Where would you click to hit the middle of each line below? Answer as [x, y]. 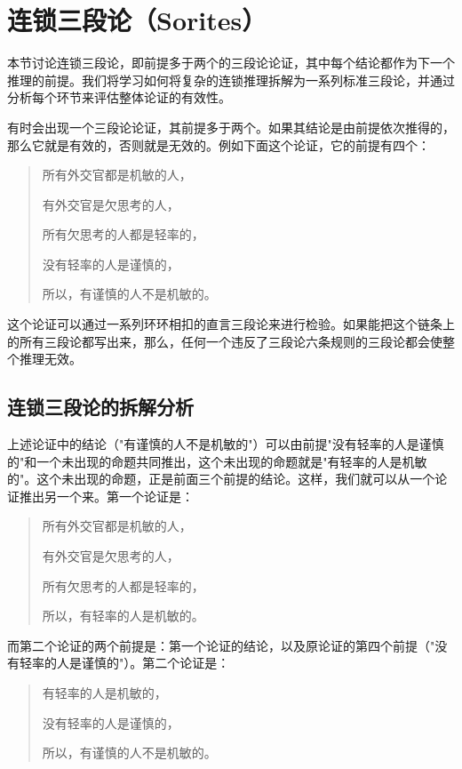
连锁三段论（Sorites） [137, 20]
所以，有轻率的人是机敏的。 [123, 616]
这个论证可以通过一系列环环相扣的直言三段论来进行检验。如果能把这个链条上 [231, 324]
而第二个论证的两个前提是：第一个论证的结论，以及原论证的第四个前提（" [221, 645]
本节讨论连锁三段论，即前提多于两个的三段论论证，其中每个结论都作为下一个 [231, 63]
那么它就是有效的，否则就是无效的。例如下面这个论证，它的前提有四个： [219, 144]
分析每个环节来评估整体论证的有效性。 [119, 97]
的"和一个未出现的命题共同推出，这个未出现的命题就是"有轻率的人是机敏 [217, 461]
